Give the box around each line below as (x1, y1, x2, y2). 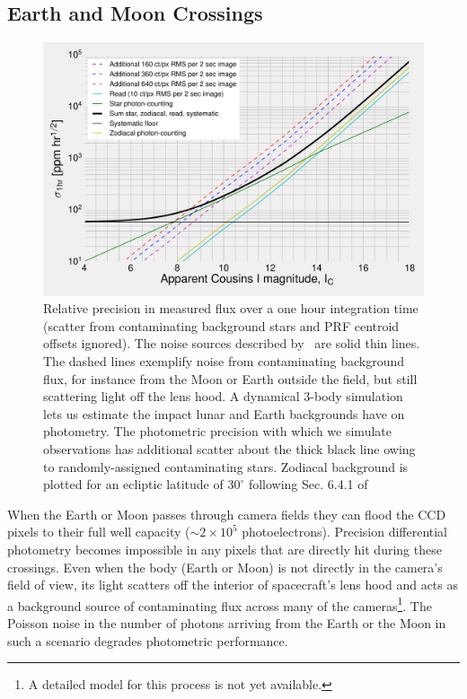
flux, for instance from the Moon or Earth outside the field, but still (43, 369, 418, 388)
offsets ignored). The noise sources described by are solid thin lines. (43, 334, 420, 353)
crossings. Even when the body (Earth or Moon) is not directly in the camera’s (7, 557, 443, 576)
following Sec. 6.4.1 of (248, 475, 368, 494)
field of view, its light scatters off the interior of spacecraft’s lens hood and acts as (7, 575, 459, 594)
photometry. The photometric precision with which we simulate (43, 422, 392, 441)
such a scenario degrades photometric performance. (7, 631, 288, 650)
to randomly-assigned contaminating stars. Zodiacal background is (43, 457, 409, 476)
